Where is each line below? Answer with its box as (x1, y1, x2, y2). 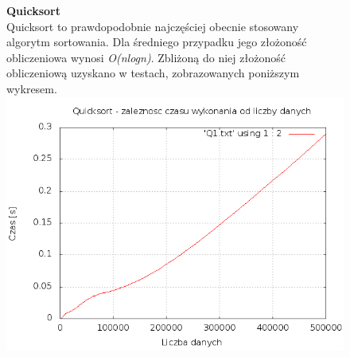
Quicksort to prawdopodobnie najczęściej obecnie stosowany (6, 18, 299, 34)
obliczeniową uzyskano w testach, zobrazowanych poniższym (6, 65, 300, 81)
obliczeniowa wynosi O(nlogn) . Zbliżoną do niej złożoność (6, 49, 286, 65)
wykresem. (6, 80, 57, 96)
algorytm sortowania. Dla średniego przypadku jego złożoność (6, 33, 307, 50)
